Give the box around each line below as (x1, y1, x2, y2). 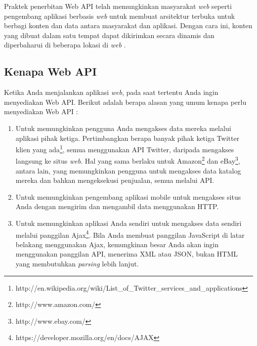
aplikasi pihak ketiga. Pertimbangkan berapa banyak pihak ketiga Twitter (15, 132, 240, 143)
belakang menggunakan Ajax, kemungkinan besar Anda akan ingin (15, 239, 219, 249)
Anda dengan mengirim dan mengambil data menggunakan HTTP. (15, 201, 219, 212)
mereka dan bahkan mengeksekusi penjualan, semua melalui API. (15, 175, 214, 185)
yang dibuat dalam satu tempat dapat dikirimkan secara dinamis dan (4, 30, 214, 40)
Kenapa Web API (4, 64, 97, 79)
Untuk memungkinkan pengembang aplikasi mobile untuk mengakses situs (15, 191, 241, 202)
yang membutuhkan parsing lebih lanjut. (15, 259, 139, 269)
